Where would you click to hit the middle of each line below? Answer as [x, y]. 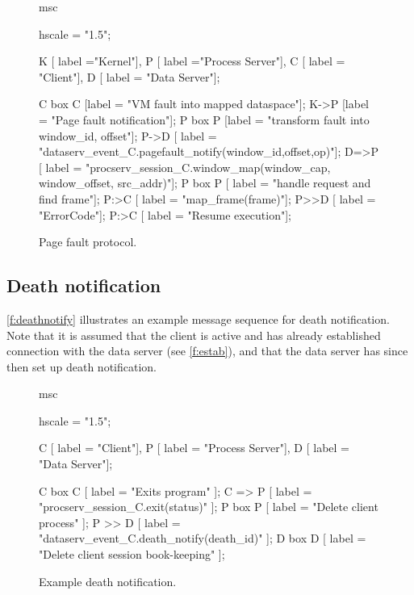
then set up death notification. [82, 366]
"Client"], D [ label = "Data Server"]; [130, 76]
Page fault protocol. [88, 242]
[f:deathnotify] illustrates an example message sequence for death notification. [198, 318]
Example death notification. [108, 581]
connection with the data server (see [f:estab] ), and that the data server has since [207, 351]
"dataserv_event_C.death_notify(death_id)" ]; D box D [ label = [203, 538]
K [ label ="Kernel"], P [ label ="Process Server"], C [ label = [192, 61]
